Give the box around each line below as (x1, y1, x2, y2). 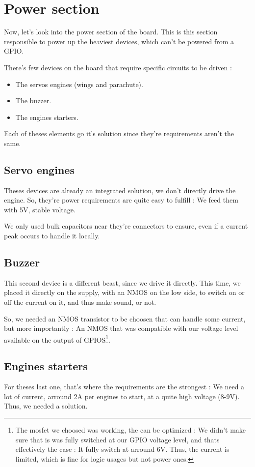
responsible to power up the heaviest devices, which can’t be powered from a (4, 36, 234, 46)
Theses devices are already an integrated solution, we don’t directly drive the (4, 185, 236, 195)
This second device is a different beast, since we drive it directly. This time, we (4, 277, 241, 288)
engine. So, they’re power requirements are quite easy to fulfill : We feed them (4, 195, 238, 205)
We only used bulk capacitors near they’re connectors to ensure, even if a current (4, 221, 248, 231)
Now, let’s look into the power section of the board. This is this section (4, 27, 218, 37)
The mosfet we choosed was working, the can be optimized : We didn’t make (15, 425, 246, 435)
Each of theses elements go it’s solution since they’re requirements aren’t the (4, 128, 234, 139)
